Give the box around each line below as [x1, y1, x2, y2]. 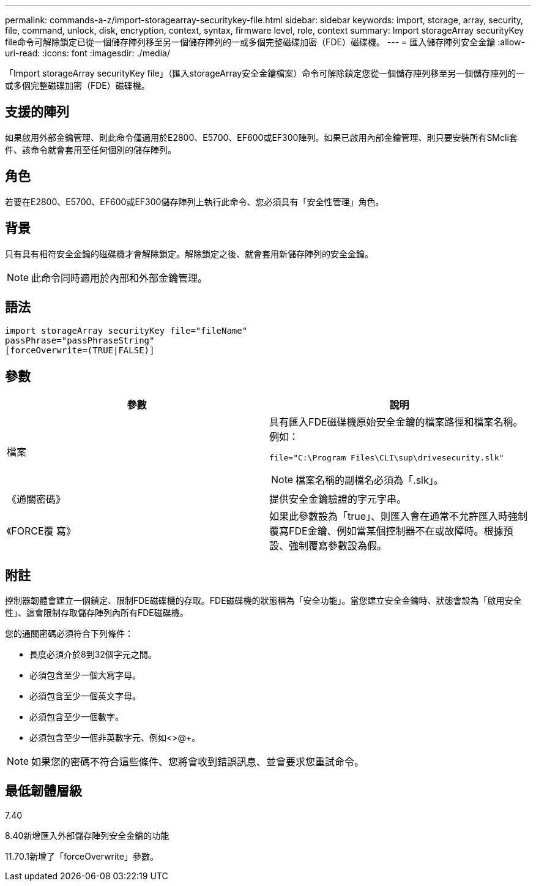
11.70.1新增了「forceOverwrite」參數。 [5, 850, 158, 862]
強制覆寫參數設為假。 [289, 539, 387, 552]
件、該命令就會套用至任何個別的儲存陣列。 [5, 144, 176, 155]
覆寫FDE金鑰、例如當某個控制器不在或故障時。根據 [269, 525, 504, 538]
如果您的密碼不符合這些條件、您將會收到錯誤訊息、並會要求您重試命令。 [31, 756, 365, 768]
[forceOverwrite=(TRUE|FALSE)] [5, 345, 155, 356]
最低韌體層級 [5, 783, 82, 799]
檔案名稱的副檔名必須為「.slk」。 [296, 474, 444, 487]
